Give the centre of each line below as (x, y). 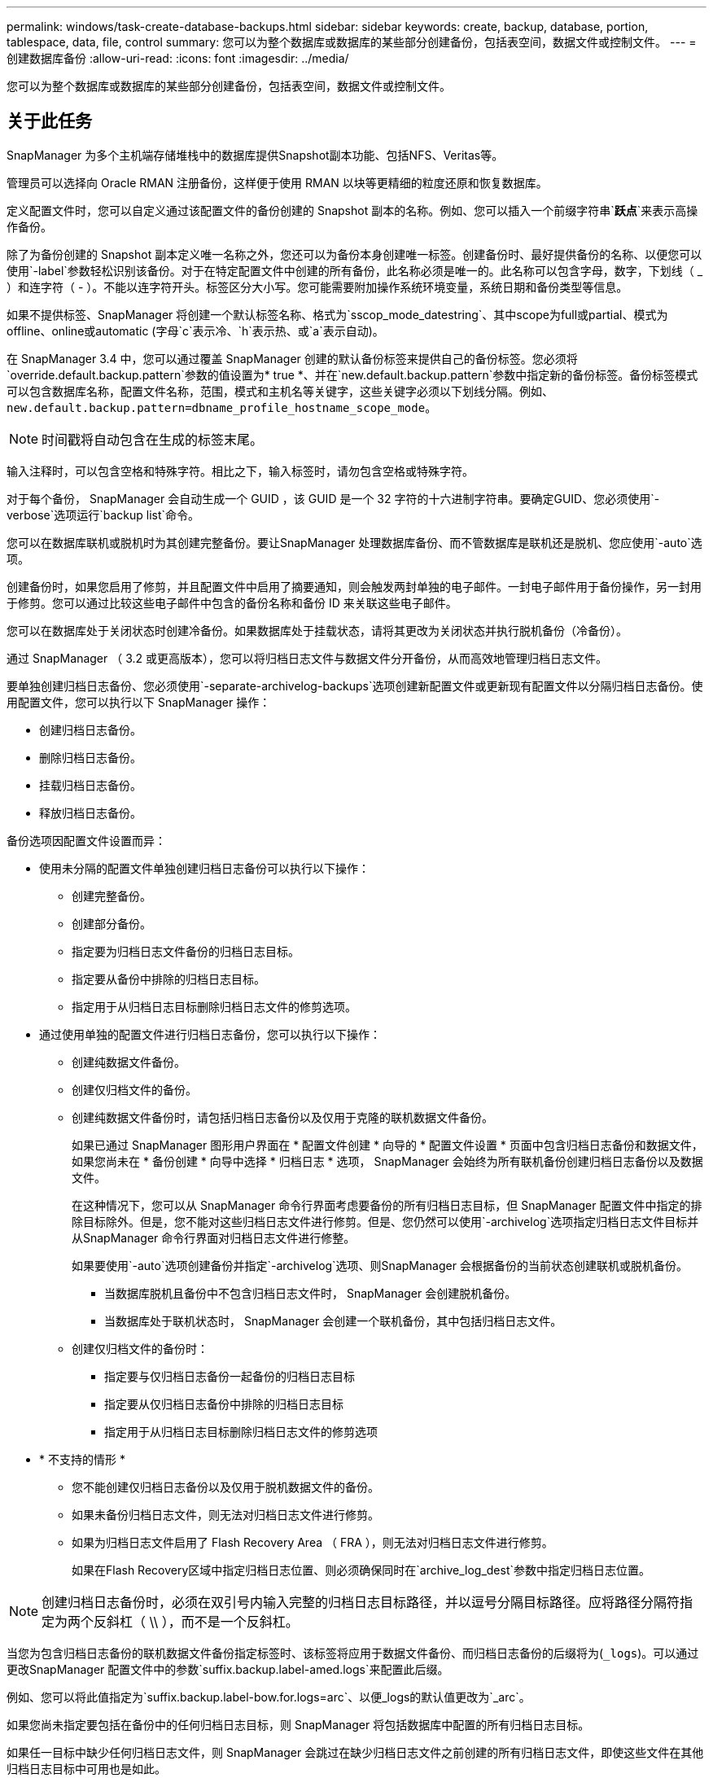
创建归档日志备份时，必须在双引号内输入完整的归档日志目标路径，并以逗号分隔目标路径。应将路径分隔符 (361, 1602)
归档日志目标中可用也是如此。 (86, 1768)
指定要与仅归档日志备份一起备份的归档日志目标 (230, 1376)
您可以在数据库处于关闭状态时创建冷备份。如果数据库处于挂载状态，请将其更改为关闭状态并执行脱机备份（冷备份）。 (317, 630)
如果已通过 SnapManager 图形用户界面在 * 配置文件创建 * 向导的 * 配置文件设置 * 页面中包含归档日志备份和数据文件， (387, 1145)
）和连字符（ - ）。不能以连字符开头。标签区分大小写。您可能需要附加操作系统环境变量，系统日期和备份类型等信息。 (317, 287)
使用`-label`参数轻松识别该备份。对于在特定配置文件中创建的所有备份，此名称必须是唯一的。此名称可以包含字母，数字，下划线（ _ (355, 270)
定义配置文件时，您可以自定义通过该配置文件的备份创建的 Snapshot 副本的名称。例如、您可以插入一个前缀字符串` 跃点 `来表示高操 (352, 210)
